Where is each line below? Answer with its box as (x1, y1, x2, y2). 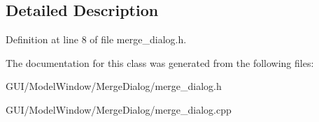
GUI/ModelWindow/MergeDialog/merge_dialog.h (6, 79, 222, 93)
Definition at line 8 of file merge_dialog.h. (6, 32, 187, 47)
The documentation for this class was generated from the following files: (6, 55, 314, 70)
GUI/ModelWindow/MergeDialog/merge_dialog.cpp (6, 102, 232, 116)
